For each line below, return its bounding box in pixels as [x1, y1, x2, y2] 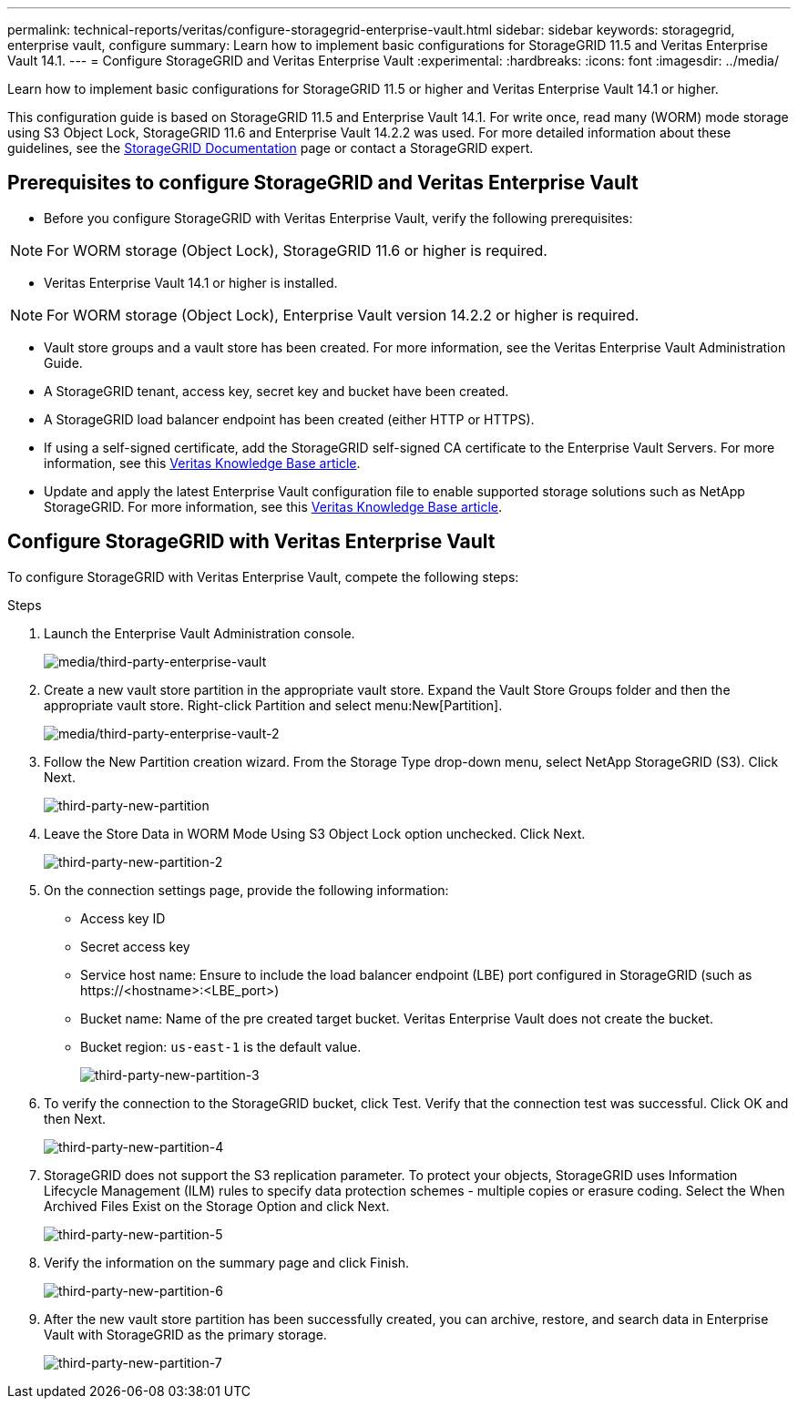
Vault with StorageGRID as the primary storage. [44, 1326, 327, 1342]
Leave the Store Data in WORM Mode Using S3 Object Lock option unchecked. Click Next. [44, 825, 586, 841]
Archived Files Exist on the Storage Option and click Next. [44, 1197, 390, 1214]
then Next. [44, 1110, 107, 1126]
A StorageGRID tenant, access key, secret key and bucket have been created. [44, 382, 509, 399]
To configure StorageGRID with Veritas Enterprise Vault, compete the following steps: [7, 568, 519, 585]
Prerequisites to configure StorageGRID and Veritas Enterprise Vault [7, 171, 639, 195]
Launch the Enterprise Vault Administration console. [44, 625, 355, 641]
